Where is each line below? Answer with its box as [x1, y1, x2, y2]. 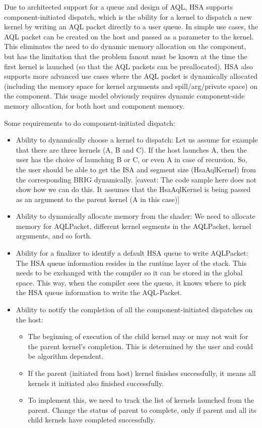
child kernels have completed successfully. [28, 414, 156, 425]
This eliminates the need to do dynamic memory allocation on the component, [4, 41, 246, 52]
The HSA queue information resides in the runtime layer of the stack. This [16, 257, 247, 268]
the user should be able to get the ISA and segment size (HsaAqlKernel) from [16, 164, 256, 174]
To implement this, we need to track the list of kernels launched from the [28, 395, 254, 405]
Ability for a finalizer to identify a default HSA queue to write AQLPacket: [16, 248, 248, 258]
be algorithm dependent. [28, 351, 104, 361]
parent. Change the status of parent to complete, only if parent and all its [28, 404, 256, 415]
